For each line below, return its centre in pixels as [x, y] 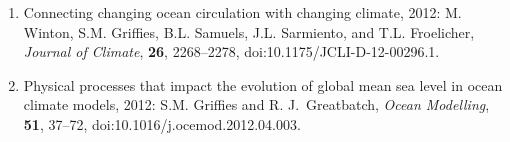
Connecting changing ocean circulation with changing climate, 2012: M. [242, 12]
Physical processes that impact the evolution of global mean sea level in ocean [263, 84]
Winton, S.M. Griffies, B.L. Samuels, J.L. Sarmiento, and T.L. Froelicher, [249, 31]
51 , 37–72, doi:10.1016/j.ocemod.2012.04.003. [162, 123]
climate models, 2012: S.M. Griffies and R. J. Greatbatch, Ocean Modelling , [256, 104]
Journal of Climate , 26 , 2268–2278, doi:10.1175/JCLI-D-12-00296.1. [231, 51]
